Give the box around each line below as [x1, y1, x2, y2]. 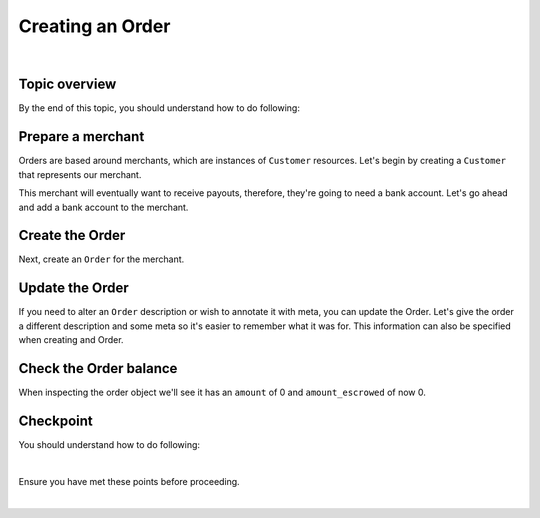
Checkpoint [18, 412, 94, 429]
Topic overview [18, 76, 117, 93]
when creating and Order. [18, 334, 124, 346]
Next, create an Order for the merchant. [18, 253, 185, 265]
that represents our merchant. [18, 168, 142, 180]
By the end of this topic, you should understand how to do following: [18, 102, 300, 114]
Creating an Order [18, 15, 171, 37]
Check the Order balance [18, 360, 178, 377]
